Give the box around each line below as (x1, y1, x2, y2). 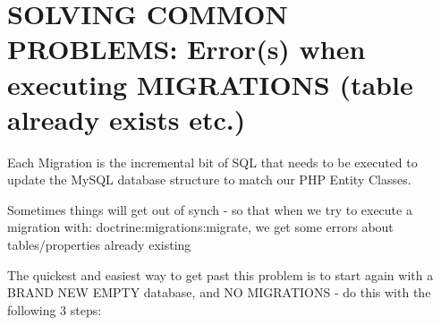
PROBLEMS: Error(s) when (7, 30, 366, 67)
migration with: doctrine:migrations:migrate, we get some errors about (7, 218, 394, 236)
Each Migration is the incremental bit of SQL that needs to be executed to (7, 152, 418, 171)
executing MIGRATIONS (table (7, 65, 413, 102)
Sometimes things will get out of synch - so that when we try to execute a (7, 200, 412, 218)
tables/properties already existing (7, 235, 191, 254)
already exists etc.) (7, 100, 246, 137)
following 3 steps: (7, 300, 102, 319)
